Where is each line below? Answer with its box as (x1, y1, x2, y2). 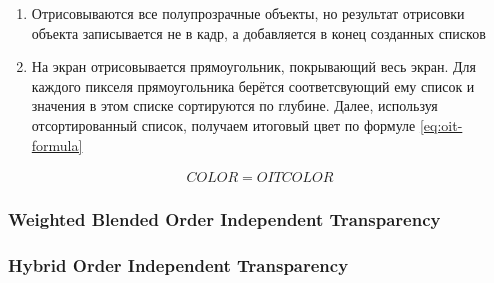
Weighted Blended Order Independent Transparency (8, 207, 441, 232)
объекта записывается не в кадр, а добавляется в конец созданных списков (31, 22, 486, 43)
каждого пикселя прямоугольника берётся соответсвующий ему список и (31, 75, 475, 96)
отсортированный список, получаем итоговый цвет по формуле (31, 114, 416, 135)
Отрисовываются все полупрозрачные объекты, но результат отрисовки (31, 3, 465, 23)
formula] (31, 134, 83, 155)
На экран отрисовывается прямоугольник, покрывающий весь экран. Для (31, 56, 477, 77)
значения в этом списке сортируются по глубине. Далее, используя (31, 95, 438, 116)
